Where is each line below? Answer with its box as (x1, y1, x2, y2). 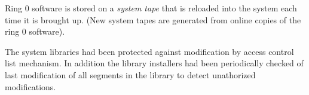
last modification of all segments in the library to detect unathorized (5, 68, 256, 81)
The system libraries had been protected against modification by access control (5, 45, 294, 57)
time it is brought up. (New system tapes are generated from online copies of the (5, 13, 301, 26)
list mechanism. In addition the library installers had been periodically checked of (5, 57, 304, 69)
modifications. (5, 80, 56, 93)
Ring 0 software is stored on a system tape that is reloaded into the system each (5, 2, 297, 14)
